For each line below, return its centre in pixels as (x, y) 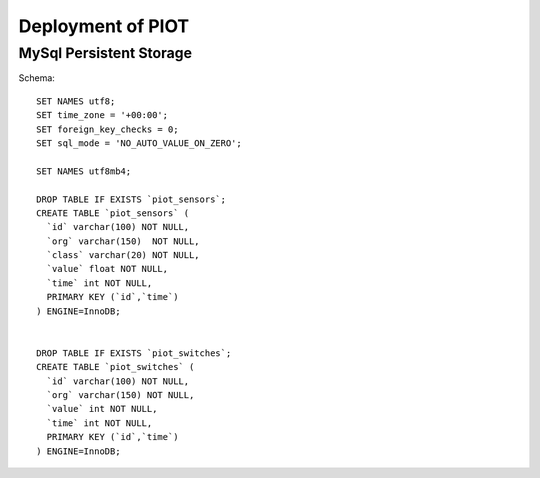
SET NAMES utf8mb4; (84, 171)
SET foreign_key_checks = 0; (107, 129)
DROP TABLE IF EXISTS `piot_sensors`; (131, 199)
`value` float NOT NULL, (107, 269)
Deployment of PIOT (104, 26)
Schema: (36, 78)
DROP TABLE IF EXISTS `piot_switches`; (134, 353)
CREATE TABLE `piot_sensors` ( (113, 213)
